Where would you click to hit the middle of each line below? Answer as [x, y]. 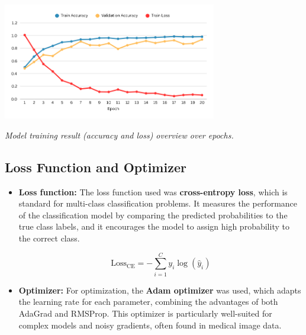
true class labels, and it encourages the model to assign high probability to [154, 226]
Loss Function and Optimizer [96, 167]
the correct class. [49, 238]
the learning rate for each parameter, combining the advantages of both [148, 302]
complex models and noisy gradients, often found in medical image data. [150, 325]
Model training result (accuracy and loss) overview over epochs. [119, 135]
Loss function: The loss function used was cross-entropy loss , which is [153, 191]
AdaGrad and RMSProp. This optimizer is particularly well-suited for [145, 313]
